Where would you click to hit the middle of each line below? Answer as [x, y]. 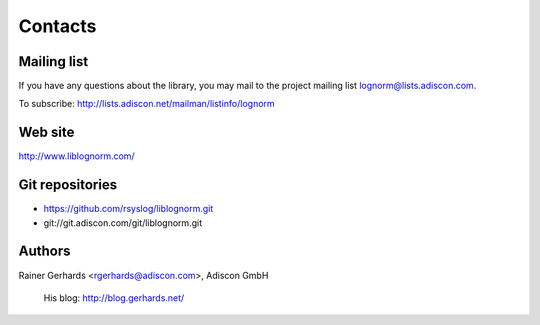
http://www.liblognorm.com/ [76, 156]
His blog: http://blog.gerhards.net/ [114, 297]
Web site [46, 132]
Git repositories [68, 185]
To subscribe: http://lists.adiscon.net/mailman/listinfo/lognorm [146, 104]
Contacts [57, 26]
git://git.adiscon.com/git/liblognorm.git [123, 222]
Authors [44, 251]
